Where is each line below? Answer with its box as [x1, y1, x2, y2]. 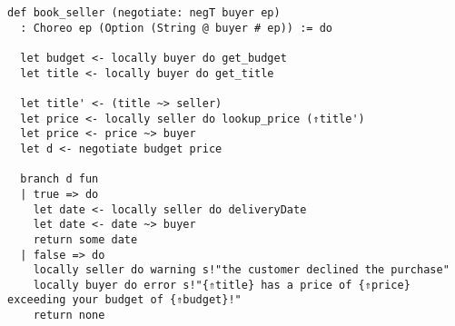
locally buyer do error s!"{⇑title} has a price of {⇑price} [33, 278, 410, 291]
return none [33, 309, 105, 322]
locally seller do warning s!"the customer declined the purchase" [33, 263, 450, 277]
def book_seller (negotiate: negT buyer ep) [7, 6, 281, 19]
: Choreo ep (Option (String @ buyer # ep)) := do [20, 21, 332, 35]
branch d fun [20, 173, 99, 186]
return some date [33, 232, 138, 246]
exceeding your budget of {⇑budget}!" [7, 293, 242, 307]
